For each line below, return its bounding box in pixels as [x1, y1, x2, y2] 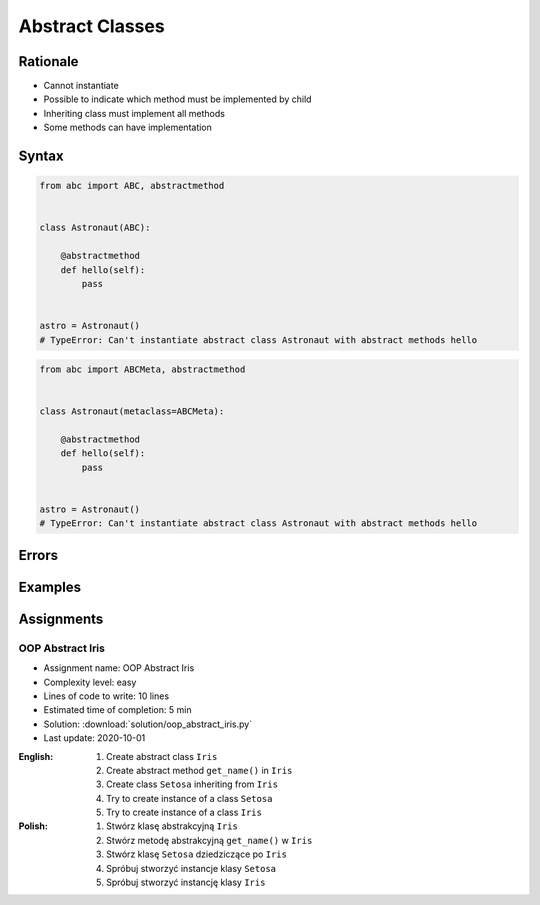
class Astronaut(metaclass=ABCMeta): [39, 406, 225, 417]
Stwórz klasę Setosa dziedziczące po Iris [106, 848, 287, 860]
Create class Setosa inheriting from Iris [106, 778, 279, 790]
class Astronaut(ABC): [39, 222, 151, 234]
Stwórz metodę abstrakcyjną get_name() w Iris [106, 834, 313, 846]
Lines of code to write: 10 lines [43, 690, 170, 702]
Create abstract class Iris [106, 750, 218, 762]
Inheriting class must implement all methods [43, 107, 225, 119]
